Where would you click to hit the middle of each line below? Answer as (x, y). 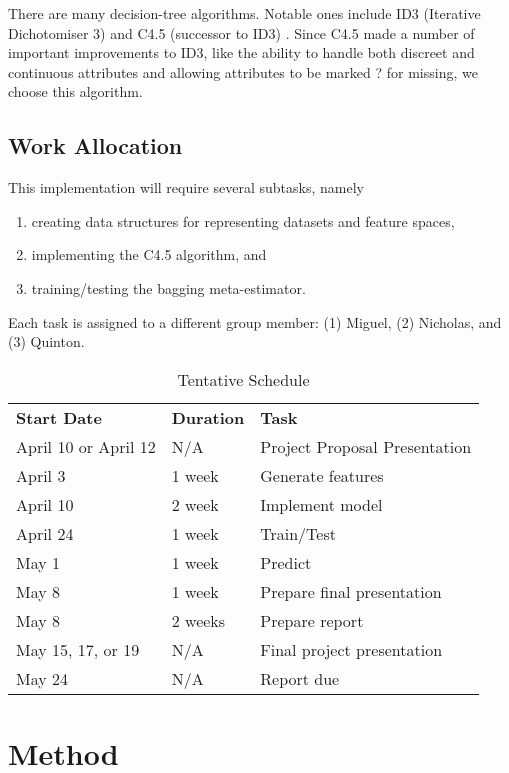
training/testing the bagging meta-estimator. (168, 287)
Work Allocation (95, 145)
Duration (208, 417)
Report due (300, 678)
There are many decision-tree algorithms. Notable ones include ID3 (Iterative (244, 13)
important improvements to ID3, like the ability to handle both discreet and (241, 52)
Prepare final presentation (351, 591)
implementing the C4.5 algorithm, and (149, 254)
